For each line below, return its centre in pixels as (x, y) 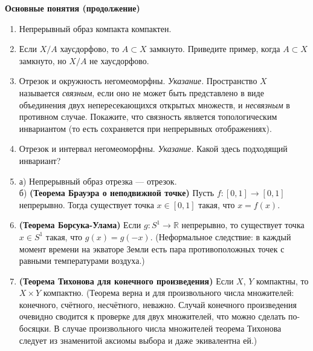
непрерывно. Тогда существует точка (86, 204)
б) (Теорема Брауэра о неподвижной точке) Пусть (117, 193)
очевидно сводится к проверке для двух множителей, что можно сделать (152, 316)
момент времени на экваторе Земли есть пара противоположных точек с (152, 248)
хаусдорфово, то (90, 49)
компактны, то (282, 280)
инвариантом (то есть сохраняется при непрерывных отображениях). (145, 128)
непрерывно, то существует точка (243, 225)
